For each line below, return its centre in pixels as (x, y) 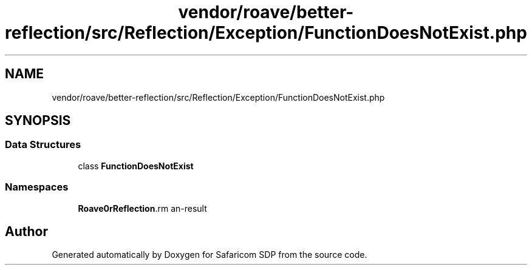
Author (26, 231)
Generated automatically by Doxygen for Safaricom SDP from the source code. (210, 255)
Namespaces (37, 187)
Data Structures (43, 145)
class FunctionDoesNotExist (136, 166)
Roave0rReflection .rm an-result (142, 208)
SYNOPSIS (38, 121)
